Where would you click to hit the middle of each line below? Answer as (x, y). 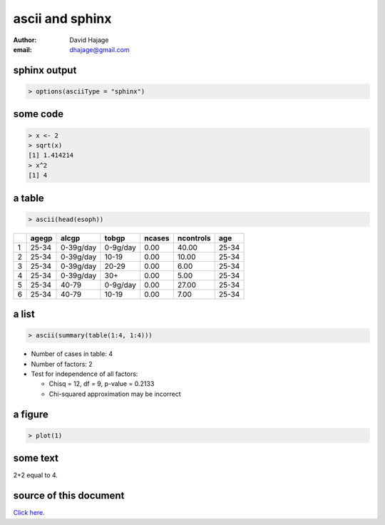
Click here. (29, 513)
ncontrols (194, 238)
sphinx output (45, 70)
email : (22, 49)
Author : (25, 40)
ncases (157, 238)
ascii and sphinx (62, 19)
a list (24, 314)
